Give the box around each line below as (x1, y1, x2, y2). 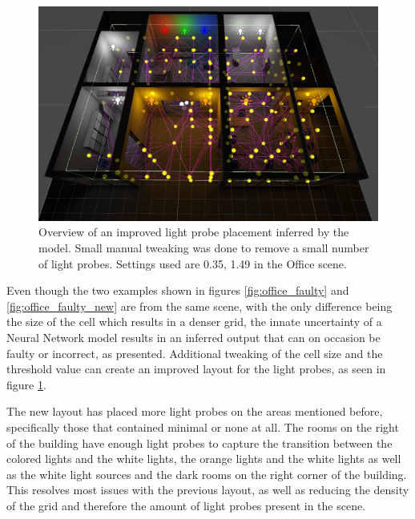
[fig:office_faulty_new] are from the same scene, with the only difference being (6, 297, 393, 314)
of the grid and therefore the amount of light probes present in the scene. (6, 497, 366, 513)
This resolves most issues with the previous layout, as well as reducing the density (6, 481, 409, 498)
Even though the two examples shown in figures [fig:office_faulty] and (6, 282, 349, 299)
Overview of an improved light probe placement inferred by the (38, 223, 349, 240)
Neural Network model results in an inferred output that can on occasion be (6, 329, 381, 346)
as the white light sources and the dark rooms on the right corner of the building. (6, 465, 407, 482)
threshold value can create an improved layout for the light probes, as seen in (6, 360, 386, 377)
